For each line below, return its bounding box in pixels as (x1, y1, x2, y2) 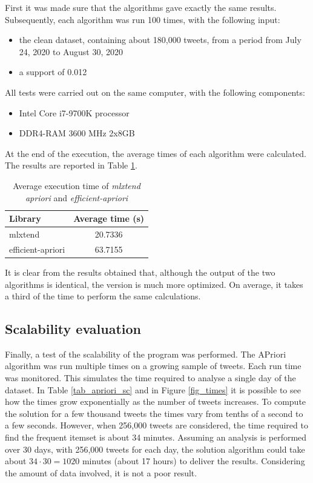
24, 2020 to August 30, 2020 (19, 45, 123, 58)
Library (9, 212, 41, 225)
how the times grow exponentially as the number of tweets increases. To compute (5, 395, 306, 408)
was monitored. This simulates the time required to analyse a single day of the (5, 371, 296, 384)
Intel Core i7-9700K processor (19, 106, 130, 119)
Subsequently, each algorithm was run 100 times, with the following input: (5, 13, 280, 25)
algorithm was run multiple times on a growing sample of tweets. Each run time (5, 359, 301, 372)
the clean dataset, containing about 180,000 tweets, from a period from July (19, 33, 301, 46)
